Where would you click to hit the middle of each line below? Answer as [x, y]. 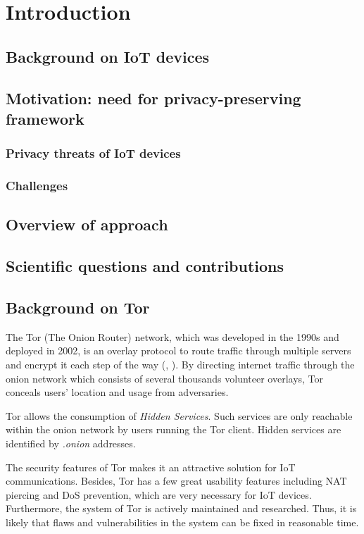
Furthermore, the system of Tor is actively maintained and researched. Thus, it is [181, 508]
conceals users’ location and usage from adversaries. [117, 392]
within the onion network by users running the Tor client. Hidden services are [174, 429]
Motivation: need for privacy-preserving [153, 98]
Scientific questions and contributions [145, 266]
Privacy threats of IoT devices [93, 153]
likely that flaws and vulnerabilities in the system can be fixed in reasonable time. [182, 522]
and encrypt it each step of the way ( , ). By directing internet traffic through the [180, 364]
